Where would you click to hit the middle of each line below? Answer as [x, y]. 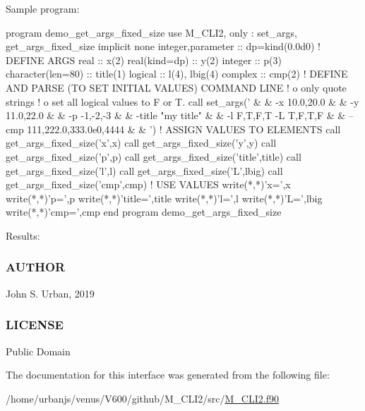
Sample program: [43, 8]
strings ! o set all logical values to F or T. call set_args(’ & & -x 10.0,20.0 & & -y [182, 101]
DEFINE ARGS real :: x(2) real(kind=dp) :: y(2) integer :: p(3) [144, 60]
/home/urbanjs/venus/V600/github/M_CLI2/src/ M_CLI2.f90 [142, 398]
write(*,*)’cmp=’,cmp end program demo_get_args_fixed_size [144, 212]
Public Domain [38, 351]
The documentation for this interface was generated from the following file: [168, 375]
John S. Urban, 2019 [50, 293]
